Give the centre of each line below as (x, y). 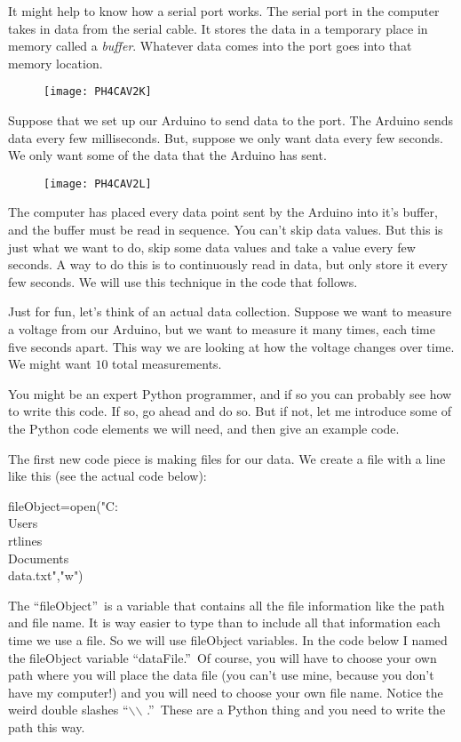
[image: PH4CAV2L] (98, 184)
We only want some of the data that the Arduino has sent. (167, 155)
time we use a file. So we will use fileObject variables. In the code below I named (228, 639)
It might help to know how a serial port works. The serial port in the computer (224, 11)
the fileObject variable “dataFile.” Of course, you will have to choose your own (223, 657)
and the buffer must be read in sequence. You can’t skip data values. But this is (226, 230)
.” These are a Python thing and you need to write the (296, 710)
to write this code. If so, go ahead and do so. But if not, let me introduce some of (230, 411)
